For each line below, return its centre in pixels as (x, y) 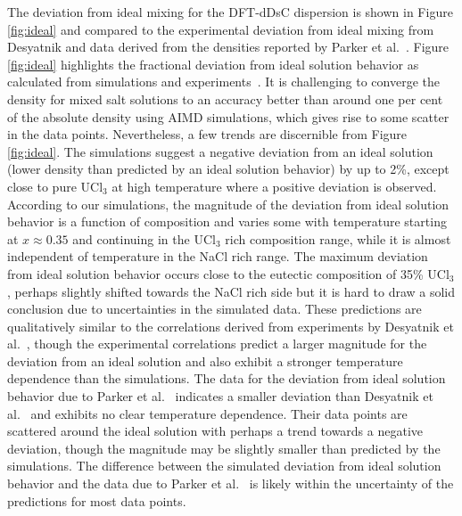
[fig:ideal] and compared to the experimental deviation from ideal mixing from (221, 29)
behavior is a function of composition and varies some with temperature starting (227, 221)
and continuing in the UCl (144, 238)
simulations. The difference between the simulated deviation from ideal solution (224, 466)
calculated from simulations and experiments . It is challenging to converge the (223, 82)
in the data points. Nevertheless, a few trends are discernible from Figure (207, 134)
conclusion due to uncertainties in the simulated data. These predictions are (214, 309)
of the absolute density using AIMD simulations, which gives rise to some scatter (228, 116)
